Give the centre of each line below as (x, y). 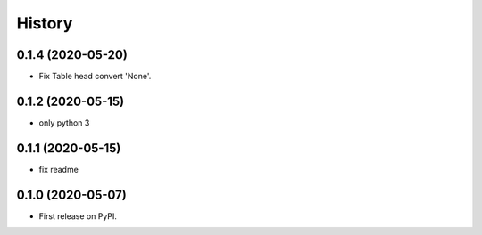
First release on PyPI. (78, 216)
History (45, 23)
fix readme (59, 169)
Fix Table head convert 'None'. (95, 77)
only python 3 (64, 122)
